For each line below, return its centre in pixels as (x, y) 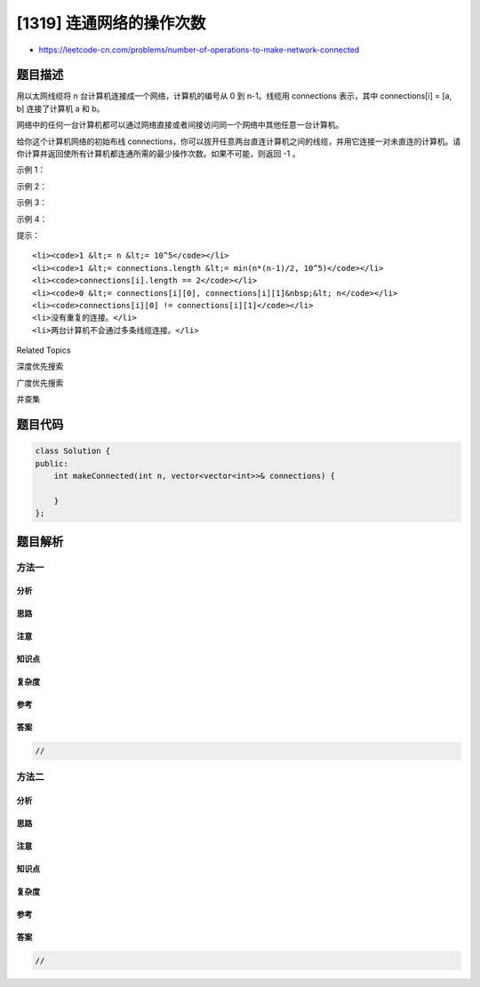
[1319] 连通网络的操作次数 (111, 23)
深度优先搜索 (40, 366)
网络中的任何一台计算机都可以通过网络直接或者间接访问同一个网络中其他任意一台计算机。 (180, 125)
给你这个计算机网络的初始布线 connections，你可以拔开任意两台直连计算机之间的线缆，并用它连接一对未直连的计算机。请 (239, 141)
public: (52, 463)
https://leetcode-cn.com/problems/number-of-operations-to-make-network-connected (199, 50)
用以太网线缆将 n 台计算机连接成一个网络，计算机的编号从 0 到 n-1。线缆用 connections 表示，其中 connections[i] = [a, (234, 96)
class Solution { (73, 451)
